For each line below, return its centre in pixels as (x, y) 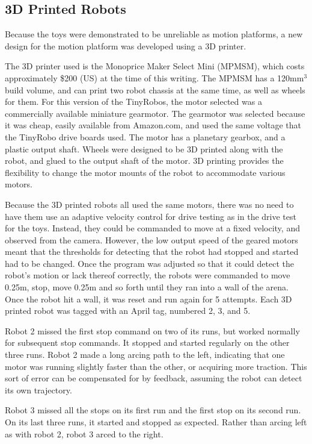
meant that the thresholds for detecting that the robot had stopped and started (152, 252)
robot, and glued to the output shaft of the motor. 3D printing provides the (144, 161)
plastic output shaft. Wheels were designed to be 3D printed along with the (144, 149)
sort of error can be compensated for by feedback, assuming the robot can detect (154, 378)
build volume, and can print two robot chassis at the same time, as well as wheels (155, 89)
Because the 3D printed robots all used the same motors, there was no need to (149, 204)
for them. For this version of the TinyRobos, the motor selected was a (133, 102)
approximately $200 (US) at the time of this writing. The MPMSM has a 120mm (154, 77)
